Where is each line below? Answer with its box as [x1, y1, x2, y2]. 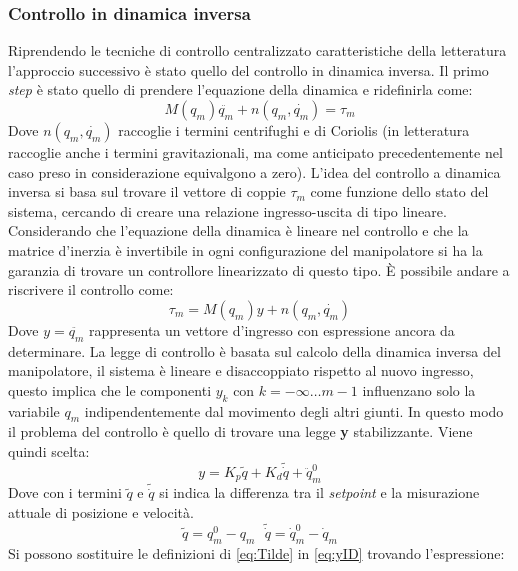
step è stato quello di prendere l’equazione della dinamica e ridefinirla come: [8, 79, 473, 100]
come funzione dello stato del [310, 181, 489, 202]
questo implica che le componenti [8, 379, 212, 400]
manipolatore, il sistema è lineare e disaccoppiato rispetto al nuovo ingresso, [8, 360, 474, 381]
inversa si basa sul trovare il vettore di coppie [8, 181, 286, 202]
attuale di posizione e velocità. [8, 501, 194, 522]
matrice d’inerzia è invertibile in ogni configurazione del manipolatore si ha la [8, 239, 483, 260]
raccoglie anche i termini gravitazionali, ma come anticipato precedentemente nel [8, 142, 503, 162]
